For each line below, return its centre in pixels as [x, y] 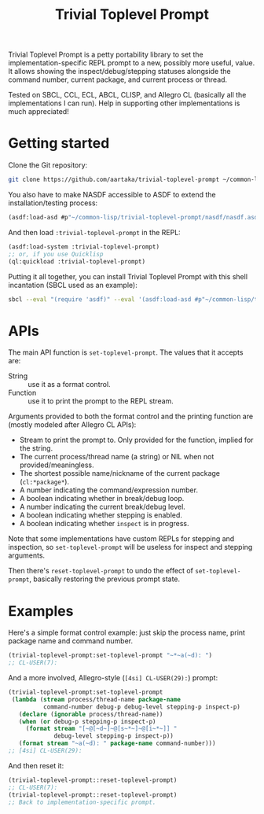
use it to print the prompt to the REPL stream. [101, 401]
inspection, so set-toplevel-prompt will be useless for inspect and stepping [130, 547]
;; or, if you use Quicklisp [56, 254]
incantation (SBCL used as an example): [73, 285]
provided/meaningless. [57, 465]
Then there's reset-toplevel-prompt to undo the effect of [101, 571]
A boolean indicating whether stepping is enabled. [101, 515]
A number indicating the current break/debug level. [103, 507]
